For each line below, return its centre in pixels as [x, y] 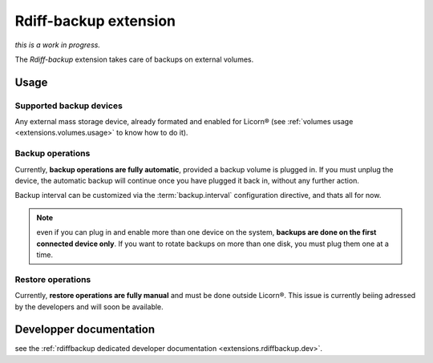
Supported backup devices [69, 106]
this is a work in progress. [57, 45]
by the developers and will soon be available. [89, 307]
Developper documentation [85, 330]
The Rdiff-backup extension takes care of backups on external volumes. [134, 59]
